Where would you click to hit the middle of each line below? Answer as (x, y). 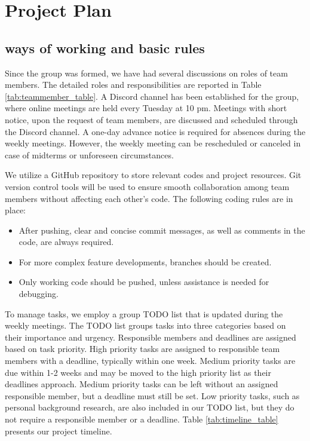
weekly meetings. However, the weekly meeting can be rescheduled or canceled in (153, 143)
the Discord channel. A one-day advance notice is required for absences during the (155, 131)
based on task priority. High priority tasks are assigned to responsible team (142, 349)
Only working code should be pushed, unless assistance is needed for (144, 282)
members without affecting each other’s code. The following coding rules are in (149, 198)
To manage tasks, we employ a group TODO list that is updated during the (144, 313)
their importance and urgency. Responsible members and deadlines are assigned (151, 337)
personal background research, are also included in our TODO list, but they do (150, 407)
